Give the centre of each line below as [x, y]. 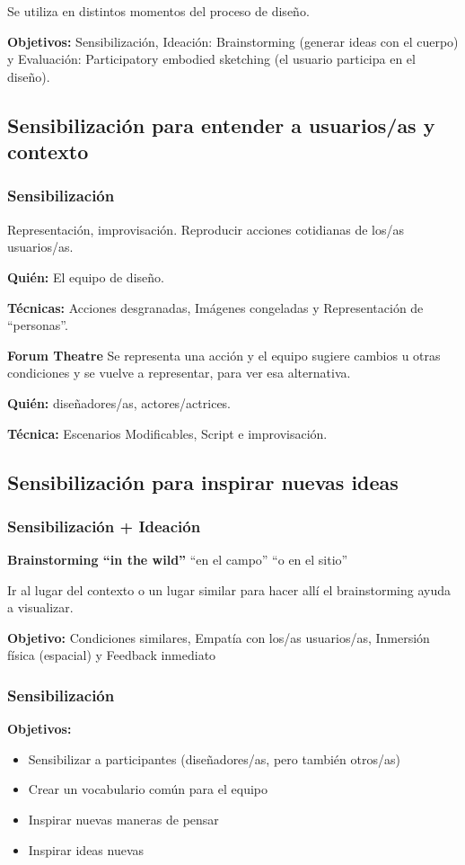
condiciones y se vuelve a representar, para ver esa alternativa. [179, 373]
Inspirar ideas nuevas [86, 849]
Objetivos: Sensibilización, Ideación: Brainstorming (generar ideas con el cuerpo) [233, 41]
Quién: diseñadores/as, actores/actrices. [119, 402]
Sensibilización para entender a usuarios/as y [221, 125]
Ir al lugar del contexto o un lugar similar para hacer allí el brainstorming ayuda [229, 589]
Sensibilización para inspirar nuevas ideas [203, 482]
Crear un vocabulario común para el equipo [148, 789]
